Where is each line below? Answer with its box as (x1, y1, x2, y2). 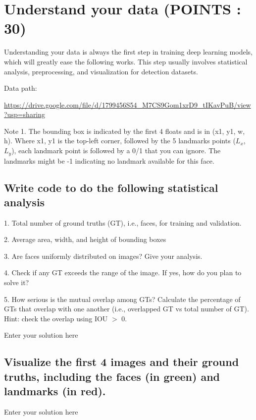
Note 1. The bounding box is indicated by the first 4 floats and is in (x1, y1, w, (4, 125, 245, 136)
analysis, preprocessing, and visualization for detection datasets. (4, 66, 198, 76)
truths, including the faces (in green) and (4, 368, 220, 384)
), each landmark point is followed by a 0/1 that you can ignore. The (11, 145, 221, 156)
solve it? (4, 277, 29, 288)
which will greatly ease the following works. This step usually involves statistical (4, 56, 248, 66)
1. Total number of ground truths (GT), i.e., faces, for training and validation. (4, 217, 242, 228)
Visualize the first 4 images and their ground (4, 354, 239, 369)
